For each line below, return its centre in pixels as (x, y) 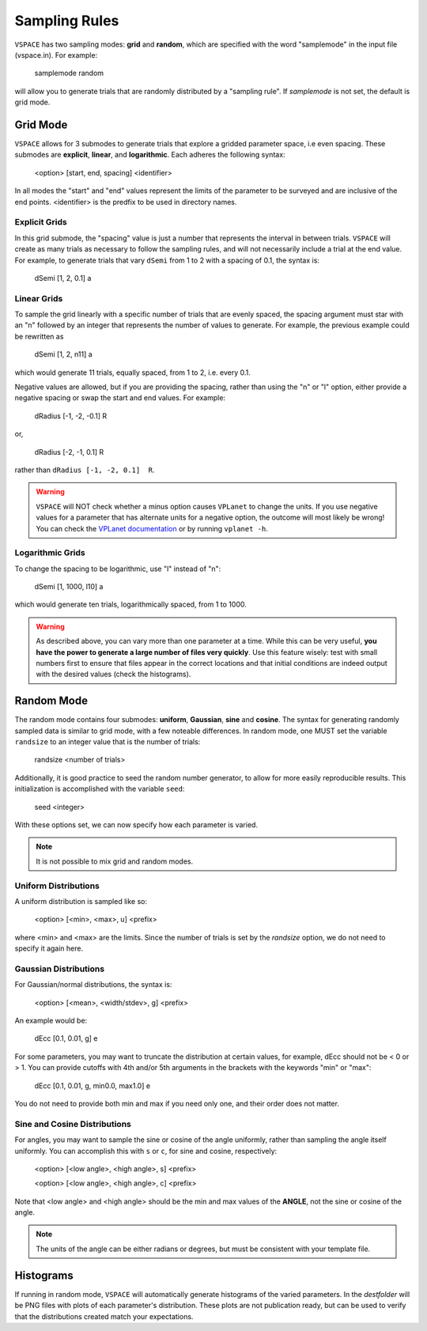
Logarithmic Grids (50, 553)
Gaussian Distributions (60, 969)
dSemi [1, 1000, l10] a (69, 587)
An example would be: (51, 1021)
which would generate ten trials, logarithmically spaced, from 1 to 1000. (130, 604)
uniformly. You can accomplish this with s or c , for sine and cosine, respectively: (146, 1151)
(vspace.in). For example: (56, 55)
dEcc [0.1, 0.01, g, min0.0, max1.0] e (92, 1085)
